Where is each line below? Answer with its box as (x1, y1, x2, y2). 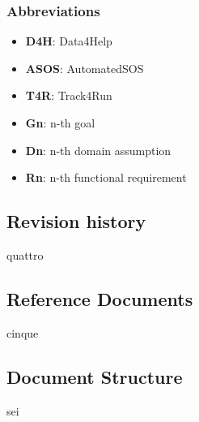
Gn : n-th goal (25, 114, 95, 131)
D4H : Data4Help (25, 32, 112, 50)
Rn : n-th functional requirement (25, 169, 187, 186)
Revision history (6, 209, 146, 234)
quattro (6, 246, 44, 263)
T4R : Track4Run (25, 87, 112, 104)
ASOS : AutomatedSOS (25, 59, 144, 76)
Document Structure (6, 364, 183, 389)
